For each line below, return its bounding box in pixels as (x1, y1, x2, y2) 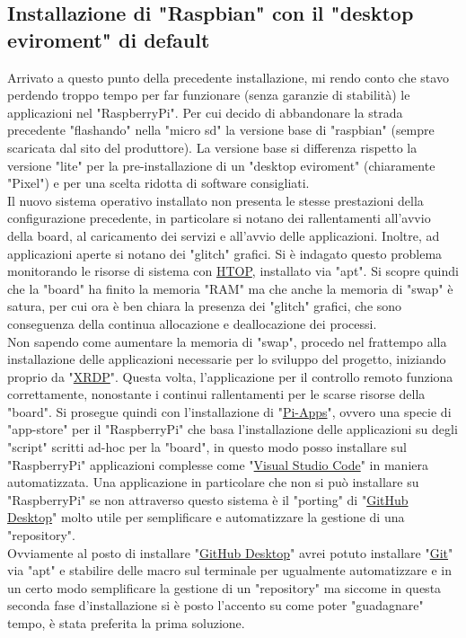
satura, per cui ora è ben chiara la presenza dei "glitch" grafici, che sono (7, 297, 402, 315)
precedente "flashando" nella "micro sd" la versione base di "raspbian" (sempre (7, 120, 435, 139)
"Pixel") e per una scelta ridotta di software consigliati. (7, 173, 310, 192)
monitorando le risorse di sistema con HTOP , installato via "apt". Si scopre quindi (7, 261, 459, 280)
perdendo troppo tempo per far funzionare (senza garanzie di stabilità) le (7, 85, 410, 104)
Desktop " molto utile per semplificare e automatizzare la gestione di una (7, 508, 405, 527)
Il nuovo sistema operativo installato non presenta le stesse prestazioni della (7, 191, 424, 209)
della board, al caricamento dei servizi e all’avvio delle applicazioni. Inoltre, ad (7, 226, 440, 244)
